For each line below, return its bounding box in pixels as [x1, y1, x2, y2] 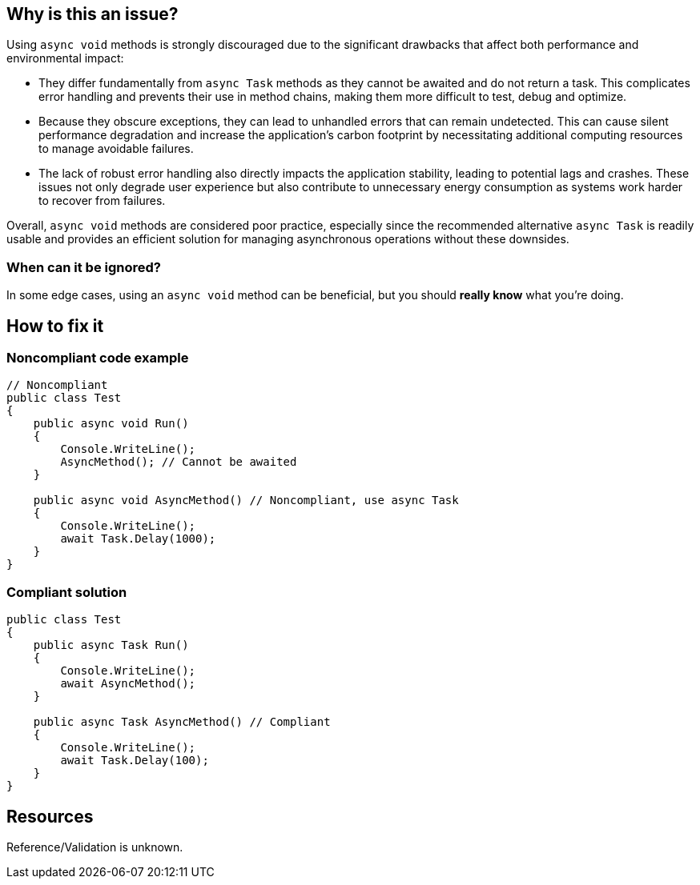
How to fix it [6, 315, 104, 336]
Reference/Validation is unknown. [6, 839, 183, 854]
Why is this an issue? [6, 4, 179, 24]
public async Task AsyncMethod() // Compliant [33, 715, 331, 729]
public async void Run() [33, 417, 189, 430]
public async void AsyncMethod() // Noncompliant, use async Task [33, 494, 459, 507]
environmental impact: [6, 51, 124, 66]
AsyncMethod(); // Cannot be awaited [60, 455, 297, 469]
